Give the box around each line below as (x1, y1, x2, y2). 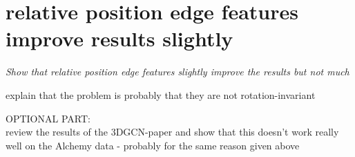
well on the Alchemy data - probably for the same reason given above (6, 138, 300, 152)
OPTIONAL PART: (6, 111, 90, 125)
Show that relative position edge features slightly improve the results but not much (6, 64, 349, 79)
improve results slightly (6, 24, 233, 53)
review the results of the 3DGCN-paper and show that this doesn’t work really (6, 124, 339, 139)
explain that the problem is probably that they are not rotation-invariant (6, 87, 316, 102)
